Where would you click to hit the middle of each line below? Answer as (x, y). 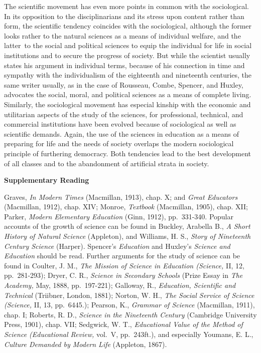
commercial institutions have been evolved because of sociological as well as (120, 124)
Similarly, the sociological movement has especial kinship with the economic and (127, 104)
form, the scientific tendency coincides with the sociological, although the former (128, 26)
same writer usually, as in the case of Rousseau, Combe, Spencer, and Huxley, (124, 84)
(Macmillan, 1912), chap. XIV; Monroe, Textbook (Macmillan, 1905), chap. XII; (126, 207)
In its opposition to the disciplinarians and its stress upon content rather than (124, 16)
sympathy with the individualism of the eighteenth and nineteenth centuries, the (128, 75)
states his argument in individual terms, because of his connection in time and (124, 65)
